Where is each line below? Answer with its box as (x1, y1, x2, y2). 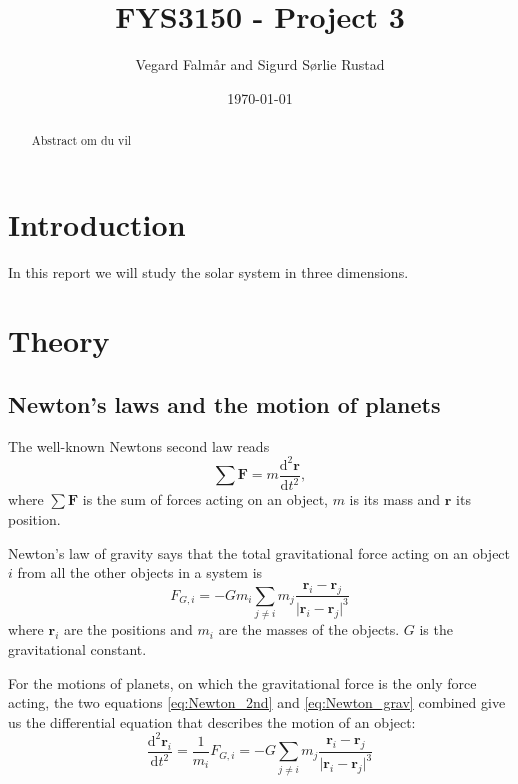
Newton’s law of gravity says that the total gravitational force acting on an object (8, 542, 511, 563)
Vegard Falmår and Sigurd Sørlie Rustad (135, 54, 385, 75)
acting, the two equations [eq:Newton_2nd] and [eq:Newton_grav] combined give (8, 692, 506, 713)
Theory (8, 320, 110, 361)
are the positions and (63, 619, 193, 640)
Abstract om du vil (31, 132, 131, 149)
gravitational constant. (8, 638, 147, 659)
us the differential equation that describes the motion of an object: (8, 711, 416, 732)
